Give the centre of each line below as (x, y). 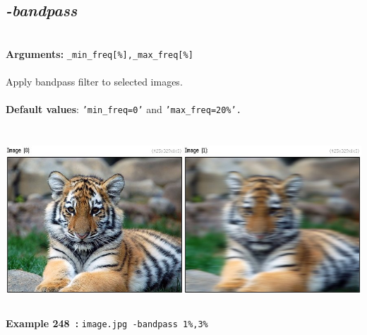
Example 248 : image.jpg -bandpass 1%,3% (107, 323)
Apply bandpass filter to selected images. (94, 82)
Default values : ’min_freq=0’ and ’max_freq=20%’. (124, 109)
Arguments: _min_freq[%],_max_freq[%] (100, 53)
